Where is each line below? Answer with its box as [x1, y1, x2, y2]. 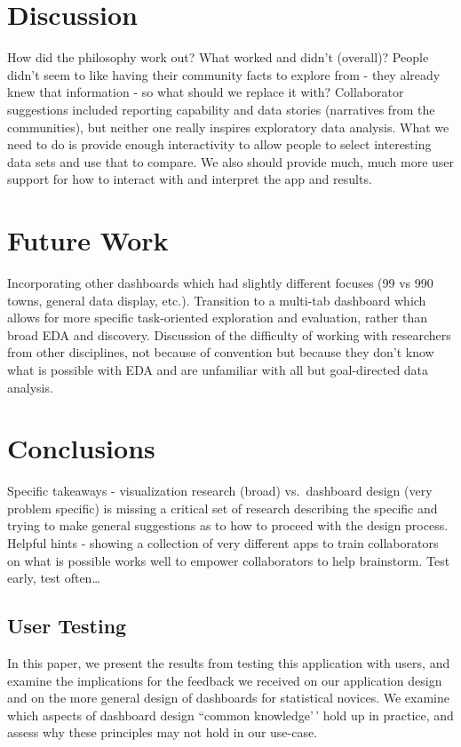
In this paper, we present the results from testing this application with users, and [7, 654, 450, 672]
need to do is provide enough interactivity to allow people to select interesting [7, 135, 432, 154]
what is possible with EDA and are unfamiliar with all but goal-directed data [7, 360, 429, 378]
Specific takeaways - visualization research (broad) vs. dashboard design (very [7, 481, 433, 500]
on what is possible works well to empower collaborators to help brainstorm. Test [7, 551, 450, 569]
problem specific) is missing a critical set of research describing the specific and [7, 498, 438, 517]
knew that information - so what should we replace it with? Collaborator [7, 83, 404, 101]
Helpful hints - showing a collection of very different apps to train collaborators [7, 534, 439, 552]
